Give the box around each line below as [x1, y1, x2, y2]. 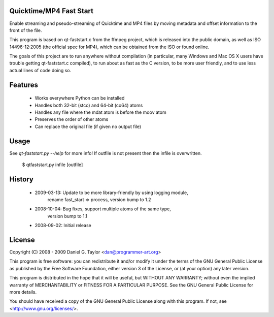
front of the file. [9, 27, 43, 33]
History [9, 175, 34, 183]
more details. [9, 289, 37, 295]
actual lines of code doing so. [9, 67, 71, 73]
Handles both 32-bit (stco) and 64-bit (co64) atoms [35, 102, 143, 108]
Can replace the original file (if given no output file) [35, 123, 142, 130]
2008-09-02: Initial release [35, 223, 91, 229]
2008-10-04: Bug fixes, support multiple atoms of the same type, [35, 206, 171, 212]
